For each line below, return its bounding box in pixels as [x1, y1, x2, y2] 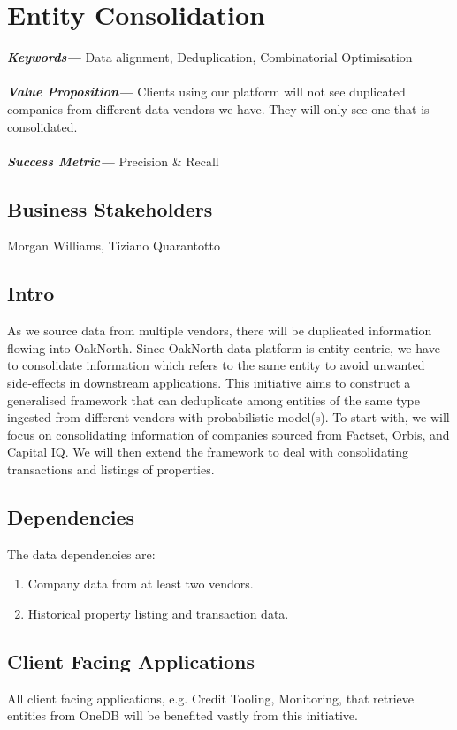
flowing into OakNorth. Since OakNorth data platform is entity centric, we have [7, 338, 440, 357]
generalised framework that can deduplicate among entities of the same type [7, 390, 420, 409]
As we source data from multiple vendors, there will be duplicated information [7, 321, 432, 340]
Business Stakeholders [7, 195, 213, 222]
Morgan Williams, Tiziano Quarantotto [7, 236, 220, 255]
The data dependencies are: [7, 544, 156, 563]
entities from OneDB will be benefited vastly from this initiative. [7, 706, 358, 725]
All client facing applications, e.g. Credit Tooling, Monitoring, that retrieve [7, 688, 414, 707]
